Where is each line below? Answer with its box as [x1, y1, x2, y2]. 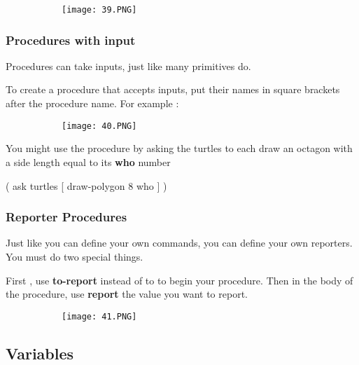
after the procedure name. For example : [6, 96, 179, 111]
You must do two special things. [6, 249, 143, 263]
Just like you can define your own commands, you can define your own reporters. [6, 235, 353, 250]
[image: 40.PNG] [62, 120, 137, 131]
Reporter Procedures [6, 208, 127, 226]
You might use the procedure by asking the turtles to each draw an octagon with [6, 141, 353, 156]
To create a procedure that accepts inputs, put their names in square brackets [6, 82, 340, 97]
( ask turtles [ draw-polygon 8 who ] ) [6, 178, 167, 193]
